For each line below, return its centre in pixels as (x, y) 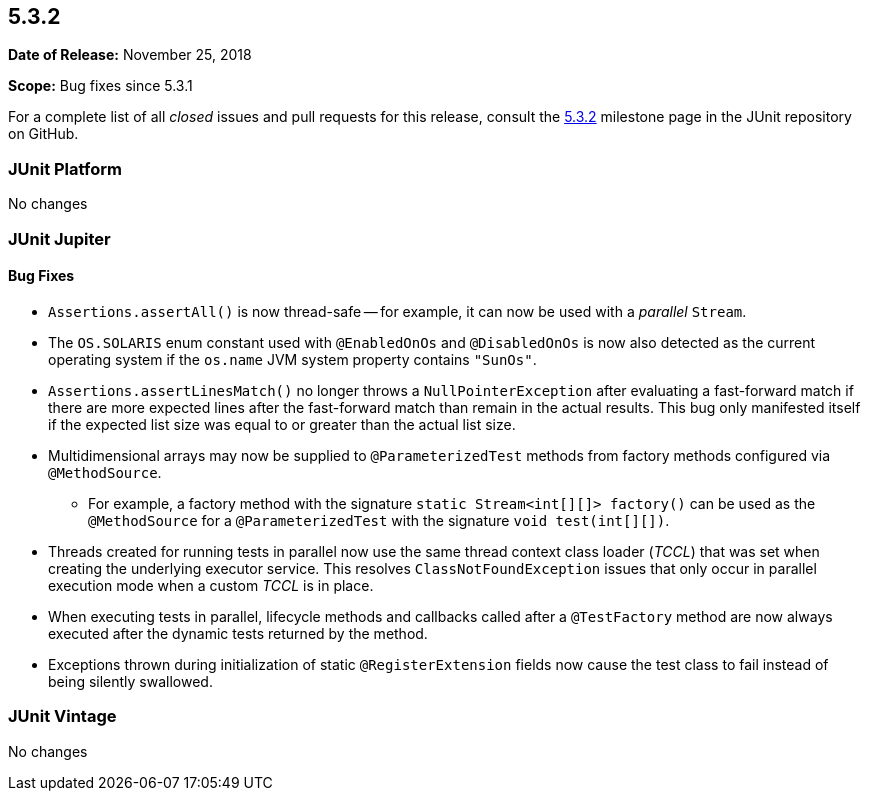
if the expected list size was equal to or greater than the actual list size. (282, 424)
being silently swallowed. (130, 681)
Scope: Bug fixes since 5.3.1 (100, 86)
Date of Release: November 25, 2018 (130, 55)
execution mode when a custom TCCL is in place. (211, 585)
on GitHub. (43, 134)
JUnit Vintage (62, 716)
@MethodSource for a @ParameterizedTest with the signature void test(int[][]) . (379, 520)
